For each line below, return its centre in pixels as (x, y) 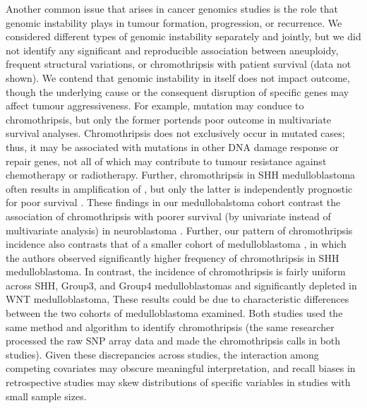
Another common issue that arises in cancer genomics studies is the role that (172, 8)
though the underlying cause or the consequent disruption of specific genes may (178, 91)
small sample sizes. (46, 396)
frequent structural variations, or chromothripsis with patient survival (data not (179, 64)
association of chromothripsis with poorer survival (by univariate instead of (168, 216)
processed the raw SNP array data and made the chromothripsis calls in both (173, 341)
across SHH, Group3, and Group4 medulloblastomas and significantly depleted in (181, 285)
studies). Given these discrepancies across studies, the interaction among (162, 354)
